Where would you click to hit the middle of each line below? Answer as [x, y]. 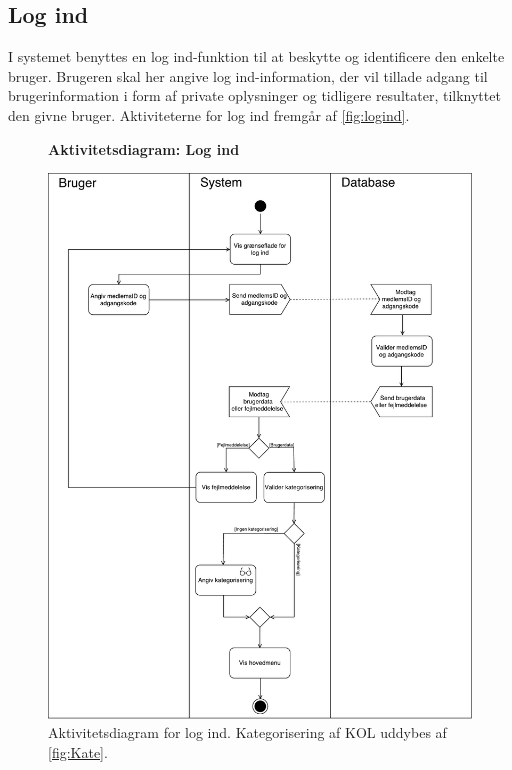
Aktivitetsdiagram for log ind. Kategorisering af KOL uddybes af [247, 732]
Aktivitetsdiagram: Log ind [144, 148]
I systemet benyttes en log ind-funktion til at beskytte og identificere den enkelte [256, 56]
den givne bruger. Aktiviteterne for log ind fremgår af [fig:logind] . [209, 114]
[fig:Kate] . [78, 751]
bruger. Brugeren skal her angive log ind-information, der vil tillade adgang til [248, 75]
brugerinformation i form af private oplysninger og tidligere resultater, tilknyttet [254, 95]
